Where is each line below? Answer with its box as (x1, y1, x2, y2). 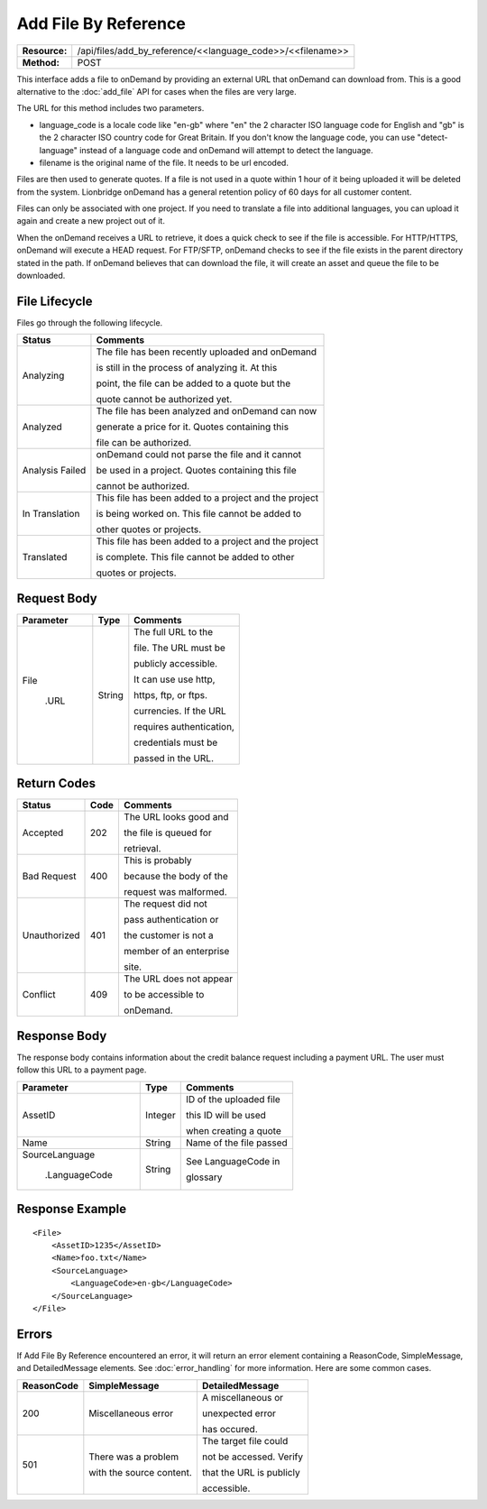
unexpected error (201, 1407, 277, 1420)
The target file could (201, 1434, 289, 1447)
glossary (185, 1171, 223, 1183)
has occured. (201, 1422, 258, 1435)
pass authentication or (123, 914, 219, 926)
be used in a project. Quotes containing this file (96, 465, 297, 477)
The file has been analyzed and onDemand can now (96, 405, 317, 418)
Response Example (16, 1201, 126, 1217)
